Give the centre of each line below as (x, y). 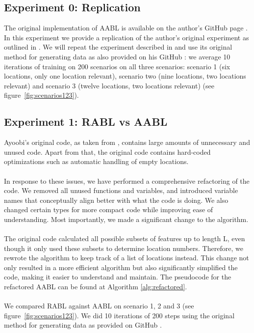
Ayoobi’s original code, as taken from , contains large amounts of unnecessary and (127, 142)
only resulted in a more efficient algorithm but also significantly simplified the (121, 267)
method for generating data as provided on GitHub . (83, 325)
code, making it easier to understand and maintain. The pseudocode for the (118, 277)
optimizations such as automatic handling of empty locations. (96, 161)
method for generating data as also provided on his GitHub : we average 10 (117, 56)
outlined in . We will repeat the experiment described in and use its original (118, 47)
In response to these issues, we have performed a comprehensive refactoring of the (127, 180)
